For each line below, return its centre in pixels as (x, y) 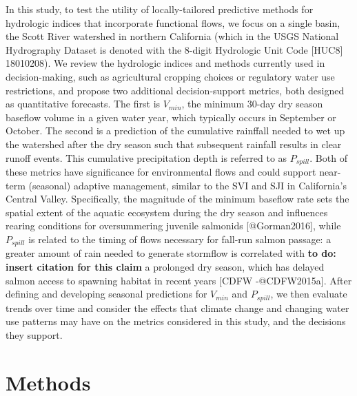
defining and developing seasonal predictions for (106, 294)
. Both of (328, 157)
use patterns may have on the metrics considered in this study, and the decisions (176, 321)
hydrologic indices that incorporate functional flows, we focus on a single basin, (173, 22)
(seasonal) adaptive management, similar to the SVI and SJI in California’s (187, 185)
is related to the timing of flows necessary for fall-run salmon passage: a (180, 239)
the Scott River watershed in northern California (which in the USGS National (172, 36)
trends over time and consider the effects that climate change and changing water (177, 308)
